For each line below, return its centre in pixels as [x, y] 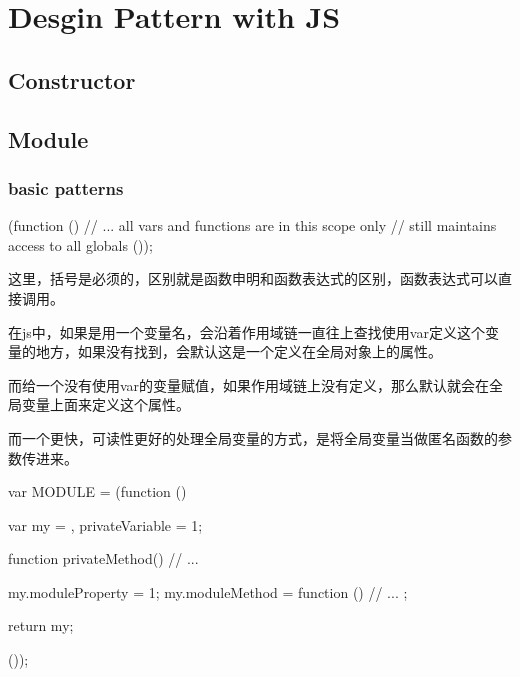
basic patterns [66, 187]
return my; [41, 625]
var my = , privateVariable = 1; [105, 524]
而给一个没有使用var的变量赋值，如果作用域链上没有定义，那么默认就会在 [249, 384]
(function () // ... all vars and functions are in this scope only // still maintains [252, 225]
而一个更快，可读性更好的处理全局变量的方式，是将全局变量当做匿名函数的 [253, 437]
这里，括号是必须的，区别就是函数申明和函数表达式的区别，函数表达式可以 [253, 278]
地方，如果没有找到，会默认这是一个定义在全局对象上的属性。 [238, 351]
